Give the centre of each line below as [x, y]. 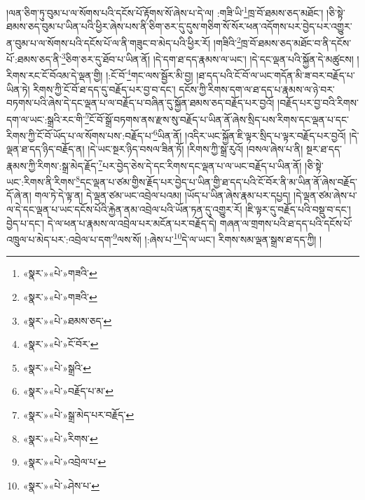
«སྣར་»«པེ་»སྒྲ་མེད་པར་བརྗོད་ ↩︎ [78, 414]
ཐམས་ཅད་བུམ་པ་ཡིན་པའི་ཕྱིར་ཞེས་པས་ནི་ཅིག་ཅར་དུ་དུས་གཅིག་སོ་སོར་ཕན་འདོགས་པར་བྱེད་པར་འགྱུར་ [179, 26]
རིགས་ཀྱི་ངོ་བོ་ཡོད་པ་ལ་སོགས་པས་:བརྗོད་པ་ [80, 135]
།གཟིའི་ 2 [227, 41]
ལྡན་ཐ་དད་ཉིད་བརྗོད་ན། [46, 149]
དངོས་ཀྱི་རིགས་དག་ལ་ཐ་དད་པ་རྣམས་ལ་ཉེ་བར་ [257, 89]
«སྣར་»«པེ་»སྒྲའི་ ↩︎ [57, 367]
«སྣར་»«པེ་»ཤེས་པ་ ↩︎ [61, 485]
